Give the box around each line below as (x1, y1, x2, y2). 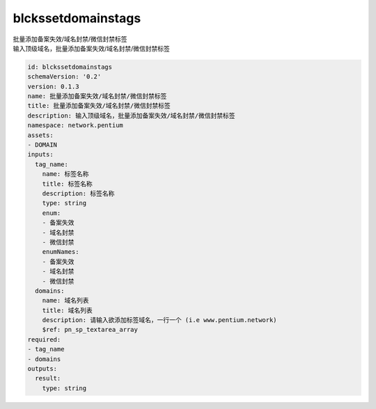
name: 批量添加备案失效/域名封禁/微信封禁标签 (27, 93, 167, 100)
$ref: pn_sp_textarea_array (42, 326, 139, 334)
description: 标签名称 (42, 190, 115, 198)
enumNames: (42, 248, 79, 256)
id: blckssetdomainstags (27, 63, 113, 71)
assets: (27, 131, 54, 139)
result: (35, 374, 61, 383)
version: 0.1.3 (27, 82, 79, 90)
